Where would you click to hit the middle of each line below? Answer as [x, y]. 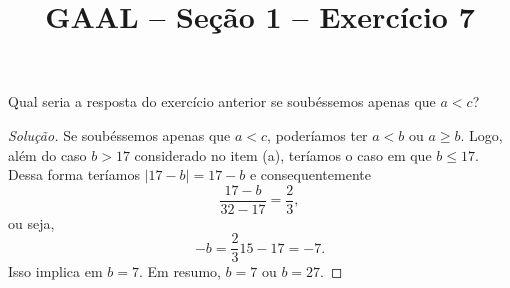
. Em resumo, [179, 271]
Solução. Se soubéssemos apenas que [119, 134]
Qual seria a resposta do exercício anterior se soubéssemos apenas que [222, 101]
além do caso [47, 154]
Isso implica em [55, 271]
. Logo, [481, 134]
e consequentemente [310, 174]
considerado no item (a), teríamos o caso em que [283, 154]
